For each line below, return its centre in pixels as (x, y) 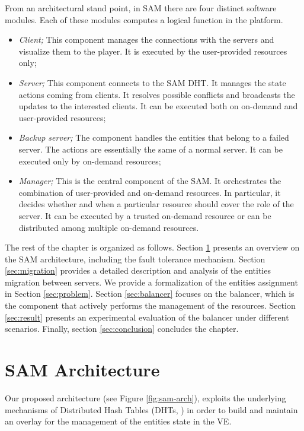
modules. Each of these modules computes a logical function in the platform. (144, 19)
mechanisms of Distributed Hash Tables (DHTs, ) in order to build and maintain (151, 409)
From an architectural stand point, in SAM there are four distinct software (141, 8)
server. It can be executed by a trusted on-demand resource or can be (145, 215)
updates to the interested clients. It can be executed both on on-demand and (158, 106)
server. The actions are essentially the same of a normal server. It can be (151, 149)
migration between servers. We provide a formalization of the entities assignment (151, 282)
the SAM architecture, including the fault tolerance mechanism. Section (135, 259)
